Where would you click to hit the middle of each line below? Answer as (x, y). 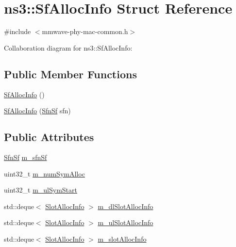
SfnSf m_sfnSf (25, 157)
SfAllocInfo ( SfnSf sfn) (37, 111)
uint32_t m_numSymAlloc (44, 173)
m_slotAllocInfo (122, 238)
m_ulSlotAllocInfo (126, 222)
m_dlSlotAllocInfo (126, 206)
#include (17, 31)
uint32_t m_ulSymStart (41, 190)
